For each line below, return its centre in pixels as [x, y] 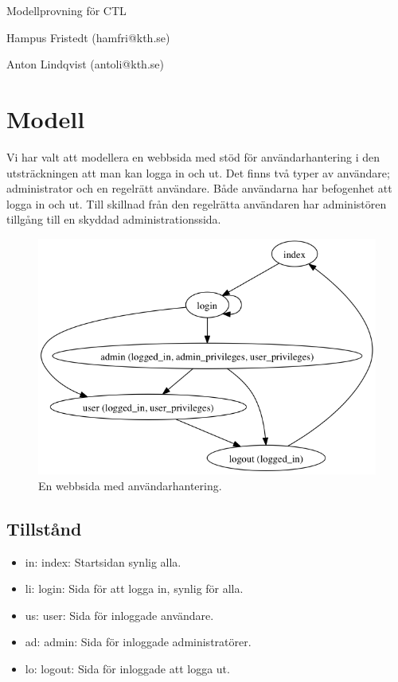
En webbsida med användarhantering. [130, 485]
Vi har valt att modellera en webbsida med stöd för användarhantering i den [193, 156]
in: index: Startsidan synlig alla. [103, 561]
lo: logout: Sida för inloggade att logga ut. [127, 668]
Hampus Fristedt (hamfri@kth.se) [88, 37]
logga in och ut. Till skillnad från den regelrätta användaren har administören [197, 203]
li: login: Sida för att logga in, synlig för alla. [134, 588]
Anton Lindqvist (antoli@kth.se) [85, 64]
